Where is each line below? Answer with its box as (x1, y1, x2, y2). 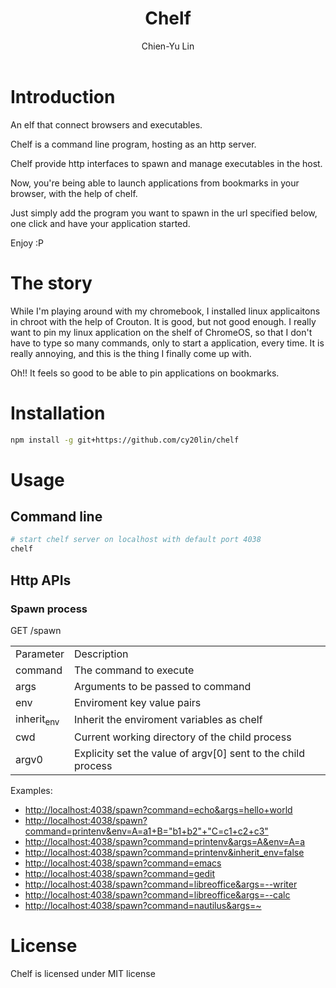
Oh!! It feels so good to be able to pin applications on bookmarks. (10, 367, 280, 379)
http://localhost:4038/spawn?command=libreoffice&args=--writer (24, 878, 298, 891)
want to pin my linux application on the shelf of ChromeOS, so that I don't (10, 326, 313, 338)
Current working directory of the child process (73, 730, 292, 744)
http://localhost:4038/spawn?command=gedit (24, 868, 216, 880)
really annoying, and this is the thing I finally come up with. (10, 347, 252, 359)
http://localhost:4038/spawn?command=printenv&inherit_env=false (24, 847, 305, 859)
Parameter (15, 647, 65, 661)
